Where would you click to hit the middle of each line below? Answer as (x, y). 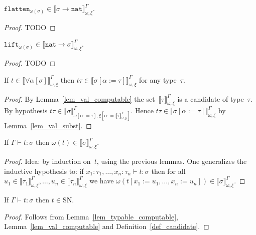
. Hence (142, 110)
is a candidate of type (211, 98)
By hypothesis (26, 110)
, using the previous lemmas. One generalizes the (172, 161)
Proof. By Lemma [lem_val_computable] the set (80, 98)
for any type (158, 79)
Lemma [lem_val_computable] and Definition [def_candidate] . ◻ (107, 226)
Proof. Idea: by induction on (47, 161)
